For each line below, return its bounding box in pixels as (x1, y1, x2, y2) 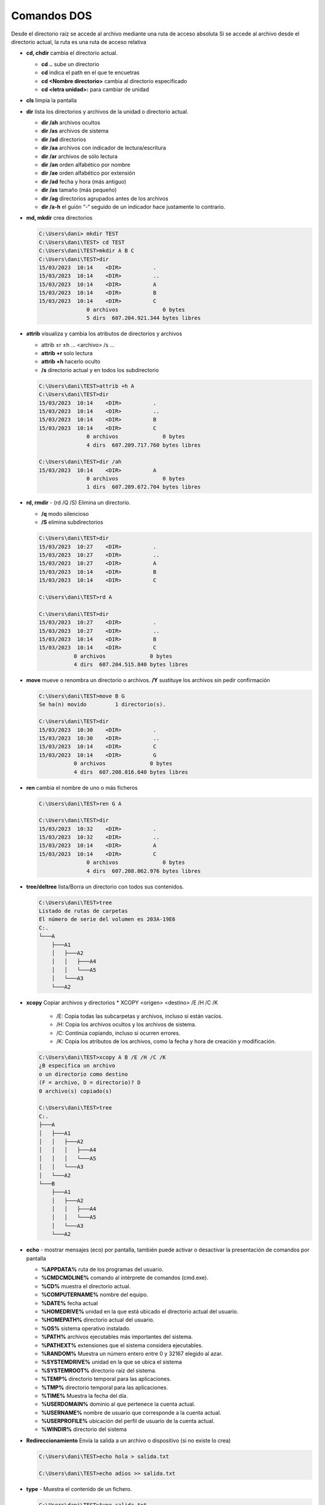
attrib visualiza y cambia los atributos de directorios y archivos (26, 330, 182, 337)
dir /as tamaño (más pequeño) (41, 187, 117, 194)
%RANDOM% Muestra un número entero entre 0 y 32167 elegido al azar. (41, 1350, 223, 1357)
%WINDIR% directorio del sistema (41, 1426, 127, 1433)
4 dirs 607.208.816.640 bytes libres (73, 768, 188, 775)
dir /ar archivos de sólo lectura (41, 152, 118, 160)
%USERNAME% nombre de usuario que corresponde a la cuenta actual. (41, 1409, 221, 1416)
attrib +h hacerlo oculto (41, 358, 101, 365)
